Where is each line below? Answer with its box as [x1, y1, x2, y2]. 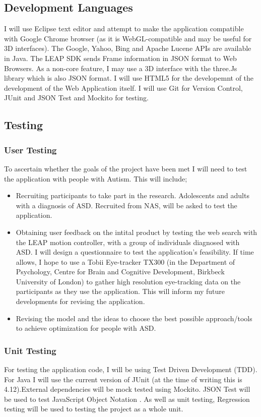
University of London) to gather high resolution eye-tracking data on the [16, 276, 241, 286]
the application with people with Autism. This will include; [4, 173, 187, 184]
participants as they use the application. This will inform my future [16, 286, 225, 296]
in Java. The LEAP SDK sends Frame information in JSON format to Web [4, 52, 237, 63]
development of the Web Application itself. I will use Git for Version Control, [4, 82, 243, 93]
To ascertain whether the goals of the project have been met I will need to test [4, 163, 247, 173]
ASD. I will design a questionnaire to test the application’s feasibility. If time [16, 247, 254, 257]
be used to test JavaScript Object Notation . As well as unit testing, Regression [4, 393, 250, 404]
